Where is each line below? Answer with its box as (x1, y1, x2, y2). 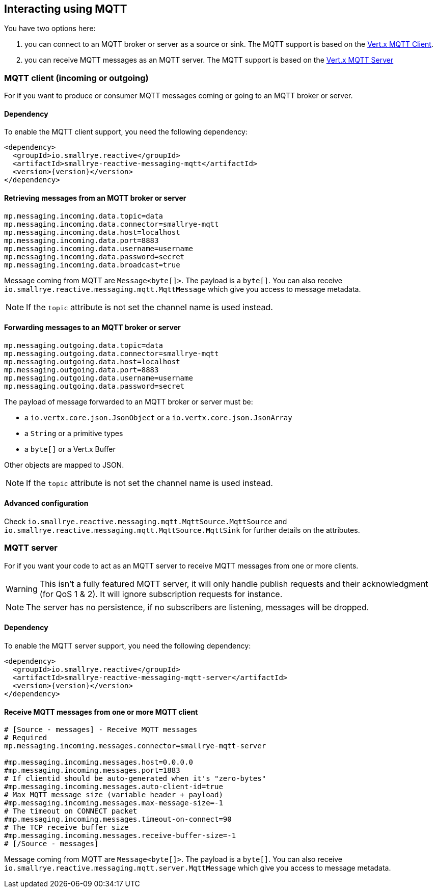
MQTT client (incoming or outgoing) (4, 72, 149, 83)
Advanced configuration (4, 499, 89, 508)
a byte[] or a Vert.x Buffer (24, 444, 116, 453)
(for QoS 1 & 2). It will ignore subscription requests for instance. (39, 588, 283, 599)
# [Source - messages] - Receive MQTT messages (4, 725, 198, 734)
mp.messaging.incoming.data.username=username (4, 244, 193, 253)
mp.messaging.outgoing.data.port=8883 (4, 365, 159, 374)
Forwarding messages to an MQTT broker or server (4, 323, 181, 332)
